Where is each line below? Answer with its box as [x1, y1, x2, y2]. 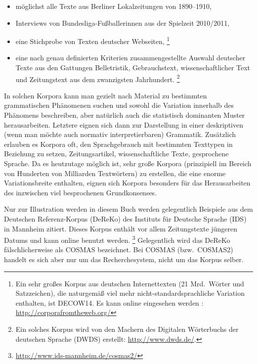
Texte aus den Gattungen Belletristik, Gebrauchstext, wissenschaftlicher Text [15, 62, 251, 73]
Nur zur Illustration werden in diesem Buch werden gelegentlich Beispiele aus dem [4, 204, 253, 214]
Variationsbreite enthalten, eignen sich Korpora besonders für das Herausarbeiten [4, 178, 251, 188]
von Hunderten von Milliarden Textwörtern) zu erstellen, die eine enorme [4, 168, 226, 178]
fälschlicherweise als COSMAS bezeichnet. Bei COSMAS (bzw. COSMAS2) [4, 244, 233, 255]
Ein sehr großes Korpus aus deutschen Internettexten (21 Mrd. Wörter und [15, 278, 244, 288]
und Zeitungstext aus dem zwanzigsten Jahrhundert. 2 [15, 72, 180, 84]
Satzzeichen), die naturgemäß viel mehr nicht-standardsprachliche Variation [15, 288, 245, 298]
